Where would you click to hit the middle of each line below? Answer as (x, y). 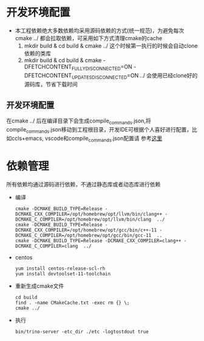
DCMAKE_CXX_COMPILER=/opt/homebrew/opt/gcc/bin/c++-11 (86, 230)
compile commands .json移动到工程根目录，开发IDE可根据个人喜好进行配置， (99, 130)
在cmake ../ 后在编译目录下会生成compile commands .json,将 (79, 121)
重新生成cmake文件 (39, 286)
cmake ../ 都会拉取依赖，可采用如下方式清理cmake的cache (89, 38)
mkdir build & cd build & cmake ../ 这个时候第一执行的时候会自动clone (111, 46)
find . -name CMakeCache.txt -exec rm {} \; (72, 303)
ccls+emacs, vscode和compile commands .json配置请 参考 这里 (87, 139)
